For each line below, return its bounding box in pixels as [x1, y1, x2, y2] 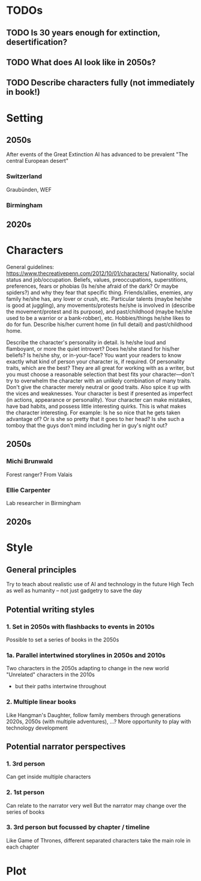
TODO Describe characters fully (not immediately [6, 77, 195, 88]
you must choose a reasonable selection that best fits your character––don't [6, 371, 194, 378]
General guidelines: [6, 263, 55, 270]
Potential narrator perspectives [6, 741, 126, 751]
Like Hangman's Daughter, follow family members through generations [6, 711, 181, 718]
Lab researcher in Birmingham [6, 499, 81, 506]
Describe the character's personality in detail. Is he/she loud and [6, 339, 166, 346]
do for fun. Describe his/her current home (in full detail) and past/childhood [6, 321, 193, 328]
